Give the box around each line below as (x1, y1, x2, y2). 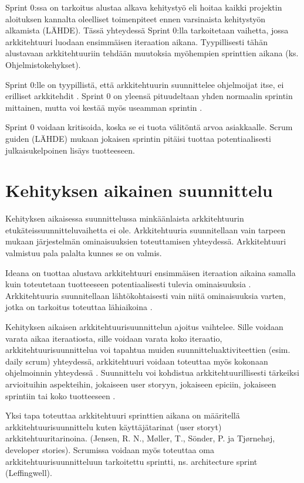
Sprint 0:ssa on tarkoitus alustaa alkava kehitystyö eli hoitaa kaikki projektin (5, 1, 282, 13)
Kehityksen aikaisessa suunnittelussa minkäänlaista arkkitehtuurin (5, 212, 244, 225)
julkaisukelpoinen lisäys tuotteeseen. (5, 144, 135, 156)
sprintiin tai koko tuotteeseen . (5, 389, 116, 402)
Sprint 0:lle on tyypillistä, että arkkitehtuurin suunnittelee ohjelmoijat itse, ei (5, 78, 284, 90)
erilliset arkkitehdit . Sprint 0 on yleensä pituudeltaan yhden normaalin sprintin (5, 90, 293, 102)
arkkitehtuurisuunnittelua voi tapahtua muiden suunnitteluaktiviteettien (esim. (5, 343, 291, 356)
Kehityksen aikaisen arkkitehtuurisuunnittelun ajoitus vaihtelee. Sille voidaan (5, 321, 283, 332)
